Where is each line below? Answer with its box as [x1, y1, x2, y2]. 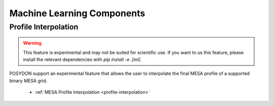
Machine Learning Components [9, 8, 146, 19]
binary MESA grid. [9, 78, 48, 84]
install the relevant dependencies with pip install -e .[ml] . [23, 56, 142, 62]
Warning [23, 40, 42, 46]
